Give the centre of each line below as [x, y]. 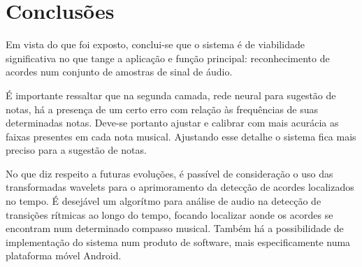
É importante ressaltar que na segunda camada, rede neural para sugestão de [171, 95]
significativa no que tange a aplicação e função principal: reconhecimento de [168, 58]
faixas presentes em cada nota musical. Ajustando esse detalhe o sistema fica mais [181, 136]
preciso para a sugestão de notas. [76, 150]
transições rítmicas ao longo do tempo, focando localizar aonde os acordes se [169, 214]
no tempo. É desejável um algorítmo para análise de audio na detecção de [164, 201]
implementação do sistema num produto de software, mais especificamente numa [178, 241]
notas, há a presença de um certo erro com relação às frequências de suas [162, 109]
